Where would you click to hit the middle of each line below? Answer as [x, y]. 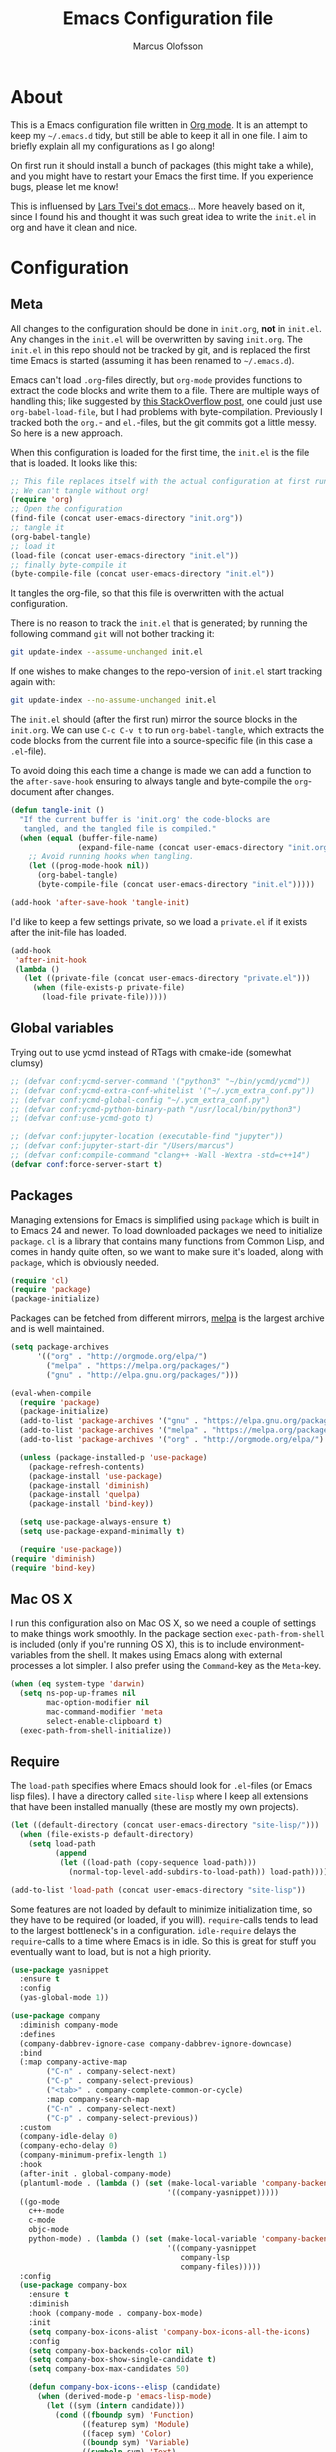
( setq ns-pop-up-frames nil [78, 1693]
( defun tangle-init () [57, 810]
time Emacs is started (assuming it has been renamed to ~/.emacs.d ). [152, 360]
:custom [35, 2127]
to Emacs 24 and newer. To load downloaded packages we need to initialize [166, 1230]
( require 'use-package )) [71, 1549]
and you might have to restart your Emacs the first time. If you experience [162, 176]
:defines [37, 2034]
